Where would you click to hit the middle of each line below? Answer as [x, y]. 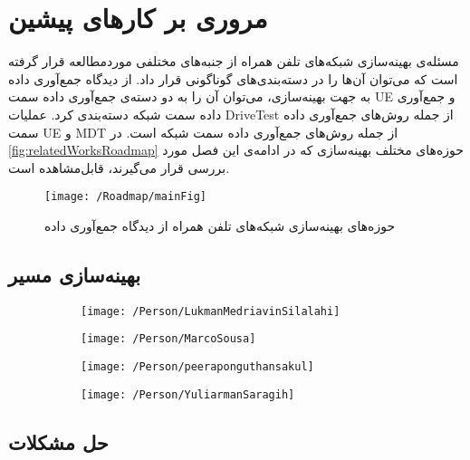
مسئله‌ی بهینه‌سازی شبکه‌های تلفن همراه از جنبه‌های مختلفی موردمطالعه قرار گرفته [234, 61]
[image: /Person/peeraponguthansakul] [197, 367]
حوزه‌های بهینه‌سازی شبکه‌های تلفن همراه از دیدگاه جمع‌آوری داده [220, 225]
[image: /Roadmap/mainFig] [125, 197]
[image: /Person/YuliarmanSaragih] [188, 394]
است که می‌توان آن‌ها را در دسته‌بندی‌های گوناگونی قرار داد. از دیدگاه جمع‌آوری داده [233, 78]
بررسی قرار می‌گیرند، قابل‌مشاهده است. [119, 167]
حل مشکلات [58, 441]
